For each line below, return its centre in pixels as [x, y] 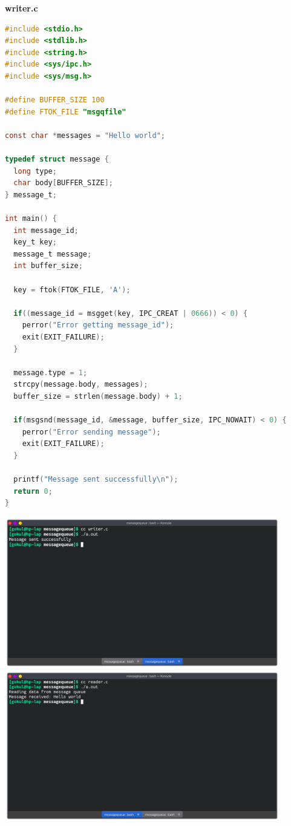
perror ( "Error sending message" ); [91, 432]
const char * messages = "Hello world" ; [85, 135]
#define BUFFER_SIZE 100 [55, 100]
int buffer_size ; [48, 266]
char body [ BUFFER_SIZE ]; [64, 183]
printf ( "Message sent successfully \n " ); [96, 480]
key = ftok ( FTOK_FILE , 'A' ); [72, 290]
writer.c [21, 8]
